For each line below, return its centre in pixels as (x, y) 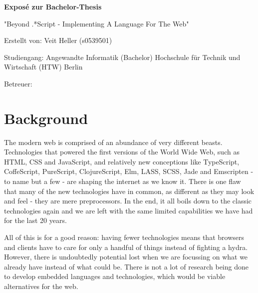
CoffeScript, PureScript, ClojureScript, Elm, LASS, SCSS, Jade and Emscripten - (129, 171)
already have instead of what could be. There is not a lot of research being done (126, 266)
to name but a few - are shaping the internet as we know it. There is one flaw (123, 181)
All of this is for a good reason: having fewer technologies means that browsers (124, 237)
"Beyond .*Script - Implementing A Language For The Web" (97, 23)
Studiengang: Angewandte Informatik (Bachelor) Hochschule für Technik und (122, 57)
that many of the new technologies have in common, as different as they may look (129, 191)
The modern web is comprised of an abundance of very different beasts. (113, 142)
